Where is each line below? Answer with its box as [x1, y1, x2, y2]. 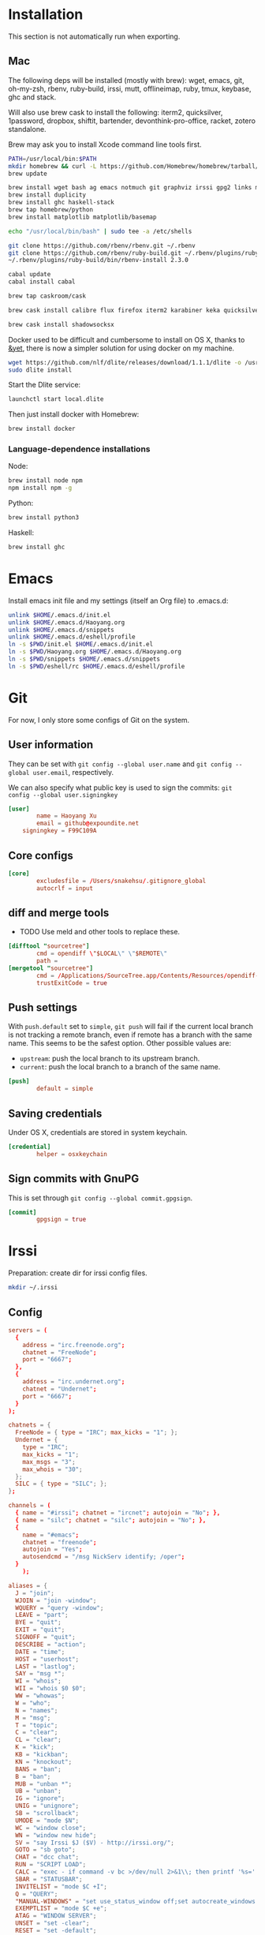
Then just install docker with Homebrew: [8, 410, 140, 419]
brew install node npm [8, 477, 83, 485]
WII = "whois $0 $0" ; [15, 1685, 87, 1693]
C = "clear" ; [15, 1728, 58, 1737]
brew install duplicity [8, 191, 87, 199]
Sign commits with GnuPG [8, 1172, 140, 1185]
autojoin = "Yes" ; [22, 1545, 83, 1554]
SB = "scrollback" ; [15, 1810, 80, 1817]
